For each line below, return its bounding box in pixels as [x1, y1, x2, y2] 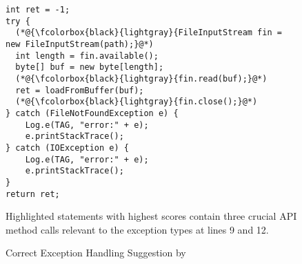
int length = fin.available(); [15, 50, 159, 61]
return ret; [6, 189, 60, 199]
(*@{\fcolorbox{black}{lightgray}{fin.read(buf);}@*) [15, 73, 268, 84]
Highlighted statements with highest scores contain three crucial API [6, 209, 297, 223]
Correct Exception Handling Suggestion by [6, 245, 186, 260]
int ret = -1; [6, 5, 70, 15]
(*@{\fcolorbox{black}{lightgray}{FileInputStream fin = [15, 28, 282, 38]
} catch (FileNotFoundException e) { [6, 108, 179, 118]
